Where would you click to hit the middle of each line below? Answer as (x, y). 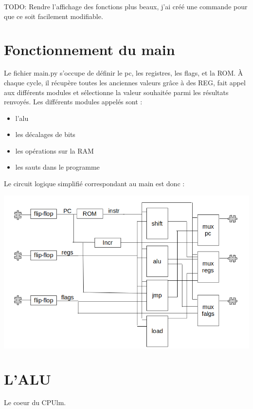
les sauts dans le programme (57, 167)
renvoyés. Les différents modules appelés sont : (73, 102)
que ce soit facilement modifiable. (54, 16)
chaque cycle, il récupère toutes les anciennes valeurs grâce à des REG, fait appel (125, 82)
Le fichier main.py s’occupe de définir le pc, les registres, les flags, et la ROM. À (124, 73)
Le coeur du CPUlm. (35, 402)
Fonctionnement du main (90, 49)
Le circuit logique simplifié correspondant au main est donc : (94, 184)
